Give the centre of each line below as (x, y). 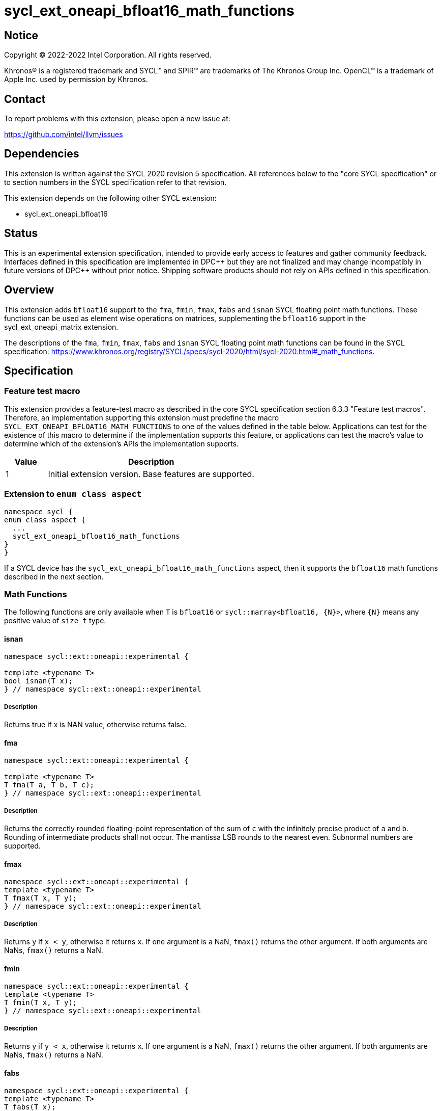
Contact (25, 99)
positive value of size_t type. (55, 621)
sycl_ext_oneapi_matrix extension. (61, 327)
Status (21, 233)
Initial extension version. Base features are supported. (151, 474)
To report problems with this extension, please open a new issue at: (117, 119)
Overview (29, 290)
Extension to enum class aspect (73, 494)
